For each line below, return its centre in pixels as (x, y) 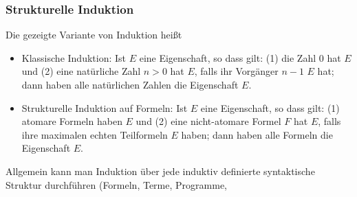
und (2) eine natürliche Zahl (81, 71)
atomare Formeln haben (72, 121)
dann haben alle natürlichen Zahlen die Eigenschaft (130, 84)
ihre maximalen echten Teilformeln (95, 134)
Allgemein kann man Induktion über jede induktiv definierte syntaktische (160, 171)
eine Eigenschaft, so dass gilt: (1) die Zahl (228, 57)
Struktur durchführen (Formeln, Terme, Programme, (116, 184)
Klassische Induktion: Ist (74, 57)
